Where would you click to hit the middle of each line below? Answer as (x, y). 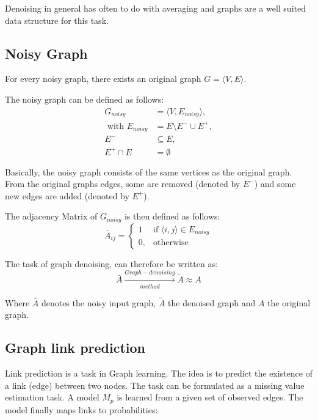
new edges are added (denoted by (67, 195)
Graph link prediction (75, 348)
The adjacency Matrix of (51, 216)
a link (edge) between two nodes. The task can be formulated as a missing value (155, 385)
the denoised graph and (212, 302)
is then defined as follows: (172, 216)
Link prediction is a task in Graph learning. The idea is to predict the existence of (159, 373)
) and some (275, 184)
